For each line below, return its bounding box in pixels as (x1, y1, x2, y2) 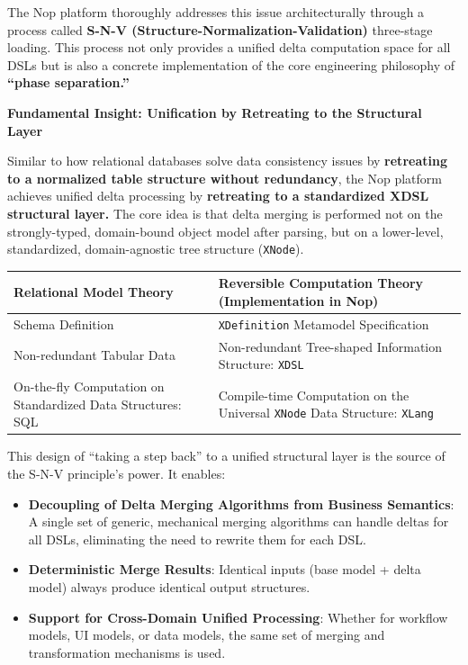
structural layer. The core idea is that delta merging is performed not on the (7, 203, 443, 222)
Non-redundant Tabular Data (13, 346, 175, 364)
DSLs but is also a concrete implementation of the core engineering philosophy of (7, 55, 455, 74)
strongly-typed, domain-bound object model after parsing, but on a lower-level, (7, 221, 444, 240)
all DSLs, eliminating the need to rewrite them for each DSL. (28, 529, 366, 548)
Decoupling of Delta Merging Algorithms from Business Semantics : (28, 494, 454, 513)
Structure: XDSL (218, 355, 304, 373)
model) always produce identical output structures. (28, 577, 310, 596)
